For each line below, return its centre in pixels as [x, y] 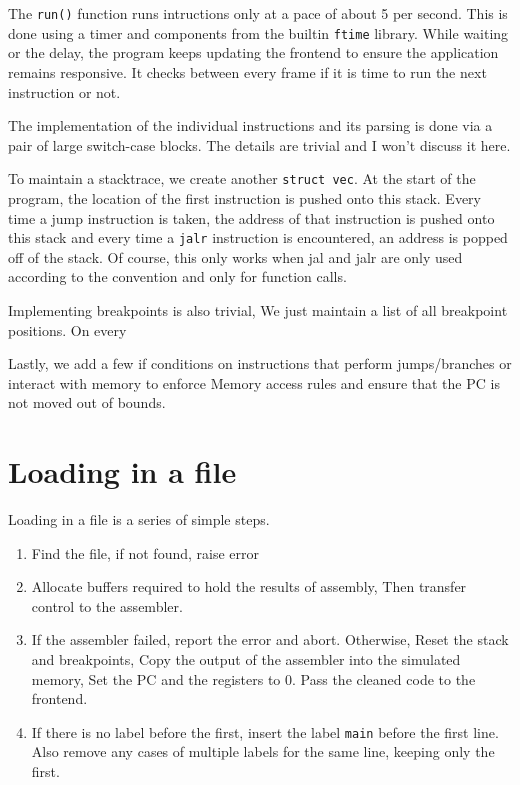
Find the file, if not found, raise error [145, 552]
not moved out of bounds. [87, 402]
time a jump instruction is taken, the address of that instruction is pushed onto [251, 217]
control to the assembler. [107, 605]
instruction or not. [64, 91]
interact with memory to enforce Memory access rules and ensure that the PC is [254, 382]
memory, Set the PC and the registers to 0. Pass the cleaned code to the [253, 678]
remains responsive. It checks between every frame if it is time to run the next [247, 71]
